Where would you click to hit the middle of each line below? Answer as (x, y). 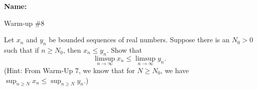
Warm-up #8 (24, 23)
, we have (175, 70)
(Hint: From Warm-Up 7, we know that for (69, 70)
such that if (22, 49)
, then (72, 49)
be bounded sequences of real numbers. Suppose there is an (139, 40)
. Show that (125, 49)
